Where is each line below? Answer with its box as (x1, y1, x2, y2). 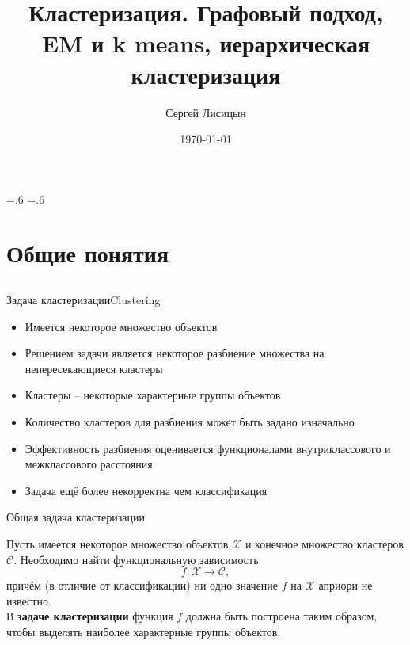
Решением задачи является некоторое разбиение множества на (25, 345, 325, 361)
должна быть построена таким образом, (185, 608, 378, 624)
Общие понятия (6, 237, 169, 269)
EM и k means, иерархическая (41, 27, 370, 59)
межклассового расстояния (25, 456, 153, 472)
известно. (6, 592, 51, 609)
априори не (318, 577, 373, 593)
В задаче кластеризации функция (6, 608, 173, 624)
